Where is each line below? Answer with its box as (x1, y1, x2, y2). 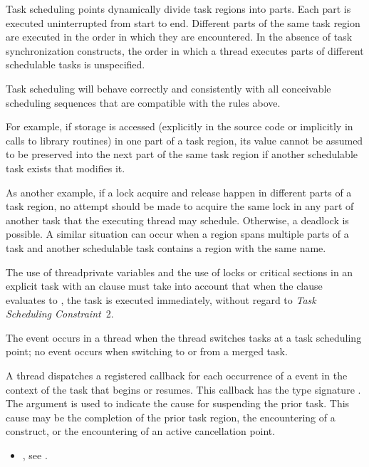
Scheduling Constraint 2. (6, 306, 114, 321)
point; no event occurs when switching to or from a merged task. (6, 344, 288, 359)
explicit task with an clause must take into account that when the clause (6, 278, 323, 293)
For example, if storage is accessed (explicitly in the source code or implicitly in (6, 119, 353, 134)
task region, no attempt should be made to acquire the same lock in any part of (6, 199, 354, 214)
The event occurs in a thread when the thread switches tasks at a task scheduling (6, 330, 362, 345)
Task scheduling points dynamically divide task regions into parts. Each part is (6, 1, 351, 16)
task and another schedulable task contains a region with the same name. (6, 240, 326, 255)
